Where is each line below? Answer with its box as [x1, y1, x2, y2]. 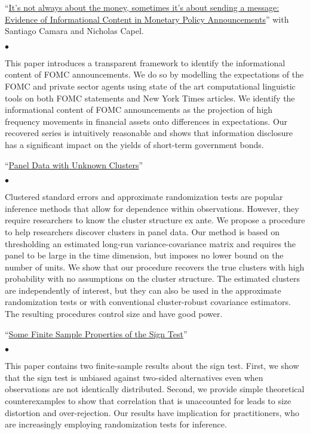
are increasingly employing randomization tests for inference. [5, 418, 227, 430]
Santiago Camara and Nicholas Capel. [5, 24, 144, 37]
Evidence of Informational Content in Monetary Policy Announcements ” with [5, 13, 289, 25]
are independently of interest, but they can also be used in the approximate [5, 284, 281, 296]
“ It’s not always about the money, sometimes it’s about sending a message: [5, 1, 280, 13]
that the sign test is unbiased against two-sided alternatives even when [5, 371, 263, 383]
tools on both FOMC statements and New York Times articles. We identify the [5, 91, 295, 104]
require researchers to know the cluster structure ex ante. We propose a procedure [5, 214, 305, 226]
